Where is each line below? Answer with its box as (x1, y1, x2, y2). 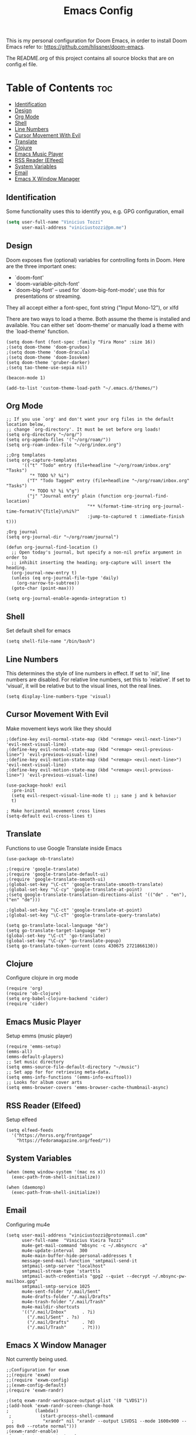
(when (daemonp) (6, 1184, 46, 1190)
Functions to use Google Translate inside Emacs (6, 844, 122, 852)
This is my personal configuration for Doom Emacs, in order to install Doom (6, 37, 187, 44)
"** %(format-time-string (87, 503, 150, 510)
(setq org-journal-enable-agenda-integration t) (6, 596, 127, 602)
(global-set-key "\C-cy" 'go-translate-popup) (6, 938, 122, 943)
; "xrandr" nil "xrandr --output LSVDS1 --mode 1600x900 (11, 1418, 180, 1424)
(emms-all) (6, 1049, 33, 1055)
